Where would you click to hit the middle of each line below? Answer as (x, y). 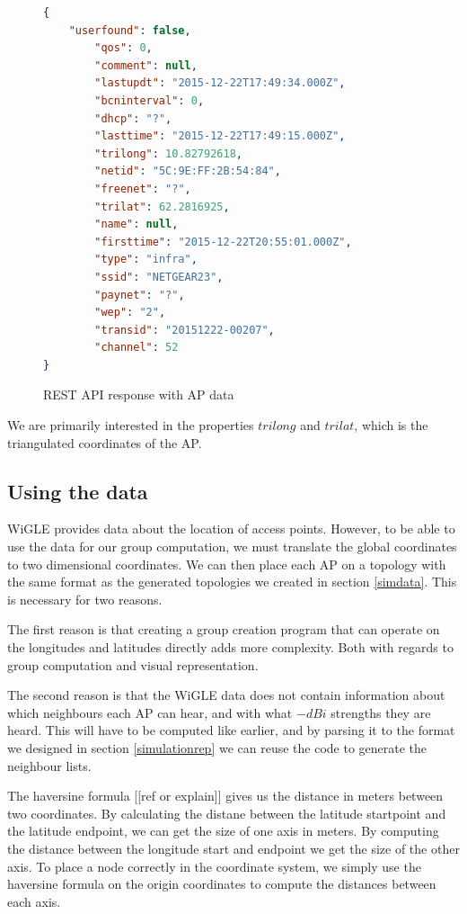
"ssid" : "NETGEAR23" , (159, 277)
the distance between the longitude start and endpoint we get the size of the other (233, 848)
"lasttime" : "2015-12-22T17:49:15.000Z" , (220, 136)
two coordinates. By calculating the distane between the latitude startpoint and (227, 813)
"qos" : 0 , (123, 48)
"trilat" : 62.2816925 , (162, 206)
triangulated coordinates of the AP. (105, 442)
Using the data (78, 491)
